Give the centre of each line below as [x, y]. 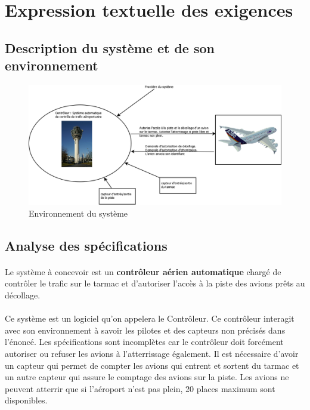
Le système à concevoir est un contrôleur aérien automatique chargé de [143, 271]
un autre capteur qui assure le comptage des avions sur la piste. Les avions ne [147, 377]
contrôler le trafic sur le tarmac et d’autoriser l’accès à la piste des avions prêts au [155, 283]
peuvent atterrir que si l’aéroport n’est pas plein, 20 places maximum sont [140, 388]
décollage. [23, 295]
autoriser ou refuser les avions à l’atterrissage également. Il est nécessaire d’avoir [152, 353]
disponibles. [26, 400]
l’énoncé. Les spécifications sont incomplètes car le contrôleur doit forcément [144, 342]
